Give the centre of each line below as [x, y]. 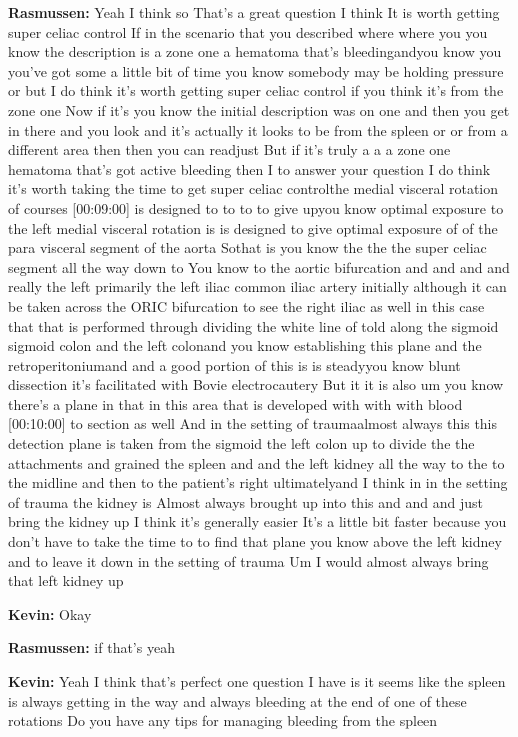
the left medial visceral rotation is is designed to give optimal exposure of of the [253, 227]
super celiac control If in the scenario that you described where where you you [248, 31]
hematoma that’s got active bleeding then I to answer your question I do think [249, 168]
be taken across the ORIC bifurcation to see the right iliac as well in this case [246, 305]
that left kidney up [66, 580]
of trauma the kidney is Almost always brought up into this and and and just [245, 501]
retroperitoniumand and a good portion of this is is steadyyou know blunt [234, 364]
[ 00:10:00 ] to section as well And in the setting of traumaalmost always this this [253, 423]
